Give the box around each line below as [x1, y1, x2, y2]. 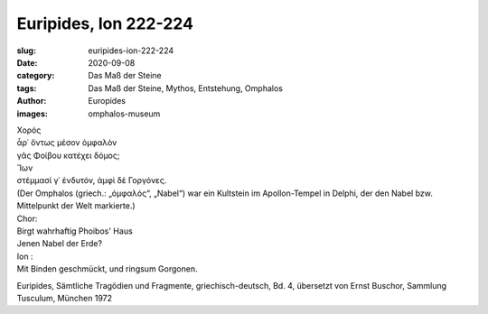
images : [16, 108, 49, 119]
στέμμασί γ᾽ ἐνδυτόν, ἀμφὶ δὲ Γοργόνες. [16, 175, 167, 186]
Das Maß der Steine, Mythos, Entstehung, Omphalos [88, 82, 284, 94]
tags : [16, 82, 37, 94]
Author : [16, 96, 47, 106]
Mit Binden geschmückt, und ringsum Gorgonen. [16, 263, 198, 274]
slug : [16, 45, 36, 56]
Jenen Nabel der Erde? [16, 238, 103, 249]
